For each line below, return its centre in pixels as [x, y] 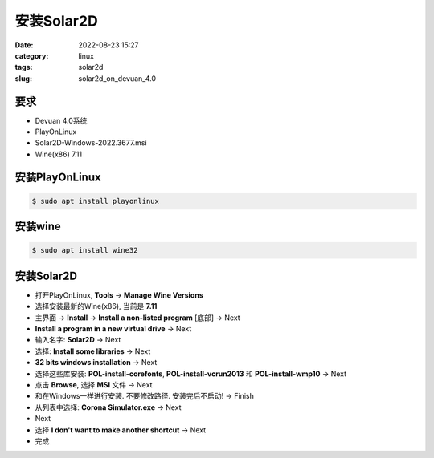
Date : [24, 45]
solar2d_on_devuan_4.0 [117, 78]
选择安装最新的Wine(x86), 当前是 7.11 [96, 306]
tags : [24, 67]
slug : [23, 78]
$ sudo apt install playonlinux [96, 201]
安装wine [38, 227]
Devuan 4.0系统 [61, 120]
